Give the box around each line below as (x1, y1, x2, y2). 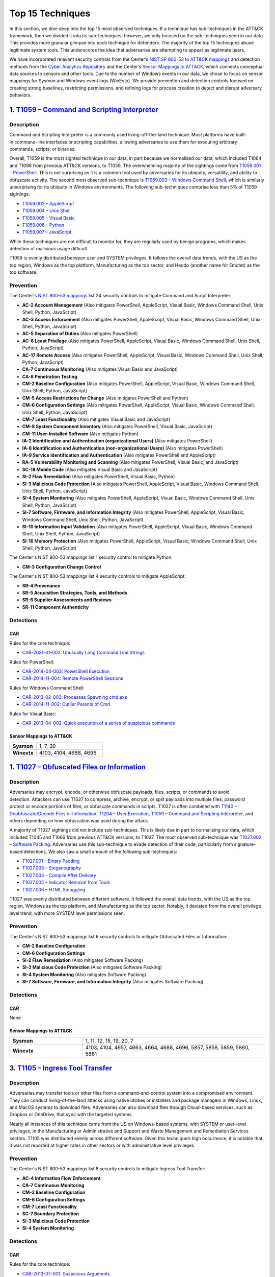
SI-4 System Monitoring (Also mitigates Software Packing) (22, 971, 147, 978)
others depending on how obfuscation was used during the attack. (9, 817, 150, 823)
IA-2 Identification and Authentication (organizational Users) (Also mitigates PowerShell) (22, 438, 212, 444)
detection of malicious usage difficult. (9, 246, 89, 252)
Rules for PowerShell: (9, 659, 54, 665)
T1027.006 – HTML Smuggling (22, 886, 86, 892)
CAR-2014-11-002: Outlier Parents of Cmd (22, 701, 111, 707)
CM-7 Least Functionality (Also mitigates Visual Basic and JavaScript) (22, 416, 171, 422)
